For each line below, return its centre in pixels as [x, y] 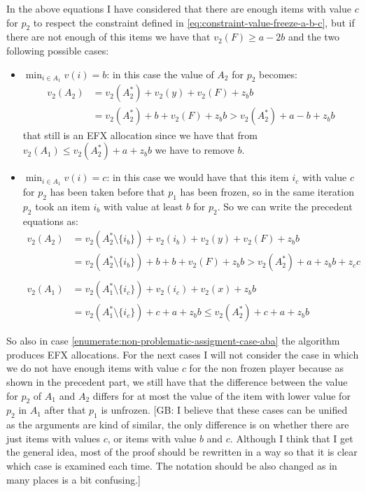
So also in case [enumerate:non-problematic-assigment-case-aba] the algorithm [173, 341]
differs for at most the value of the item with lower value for [221, 395]
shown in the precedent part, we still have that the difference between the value [177, 382]
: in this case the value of [160, 74]
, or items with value [152, 438]
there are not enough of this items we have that [108, 37]
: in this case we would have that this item [198, 177]
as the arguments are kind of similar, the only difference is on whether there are [178, 425]
